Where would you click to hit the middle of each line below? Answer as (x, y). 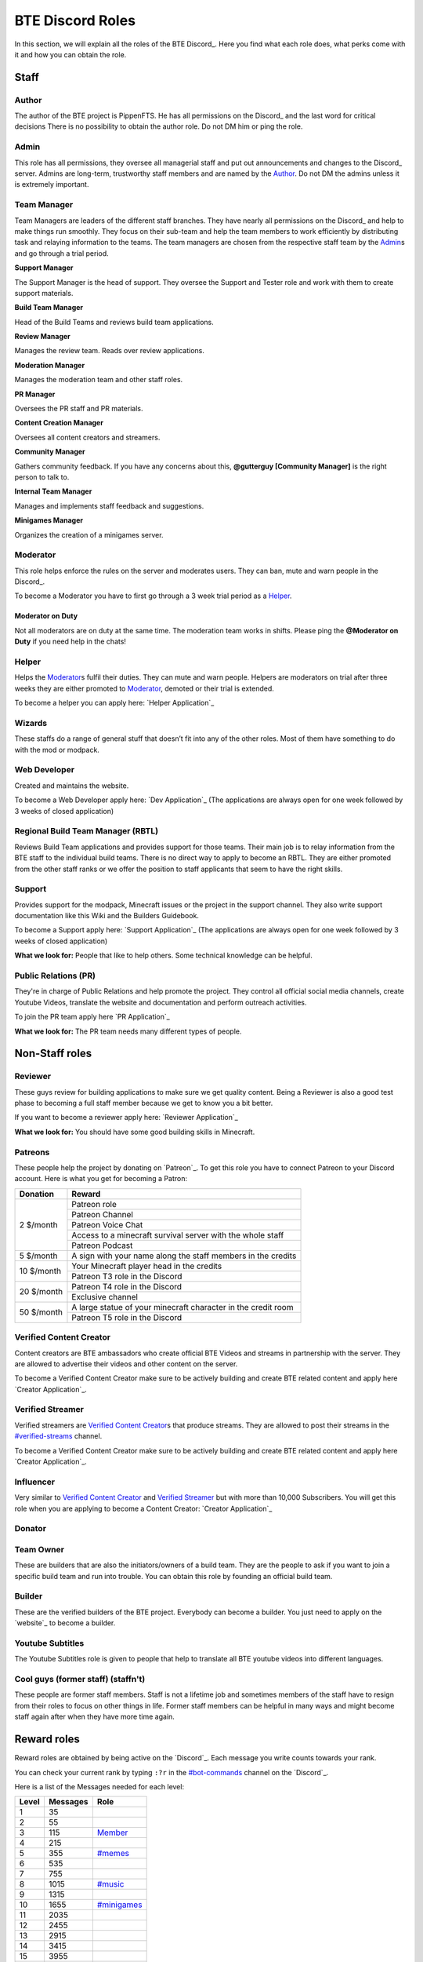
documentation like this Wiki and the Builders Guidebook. (107, 916)
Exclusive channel (105, 1296)
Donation (37, 1194)
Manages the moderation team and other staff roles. (99, 380)
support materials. (44, 293)
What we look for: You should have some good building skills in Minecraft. (135, 1132)
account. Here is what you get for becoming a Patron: (101, 1179)
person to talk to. (42, 477)
